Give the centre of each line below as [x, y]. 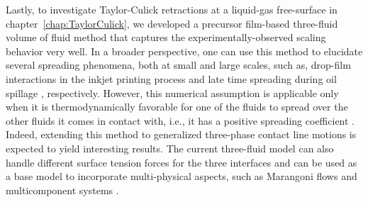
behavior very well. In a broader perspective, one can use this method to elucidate [184, 51]
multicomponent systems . [62, 190]
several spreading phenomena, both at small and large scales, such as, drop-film [178, 65]
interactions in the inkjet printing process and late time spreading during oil [171, 78]
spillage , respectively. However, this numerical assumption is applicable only [172, 92]
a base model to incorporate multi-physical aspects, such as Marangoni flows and [182, 176]
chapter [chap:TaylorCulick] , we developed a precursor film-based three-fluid [172, 23]
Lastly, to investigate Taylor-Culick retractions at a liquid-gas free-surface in [172, 9]
